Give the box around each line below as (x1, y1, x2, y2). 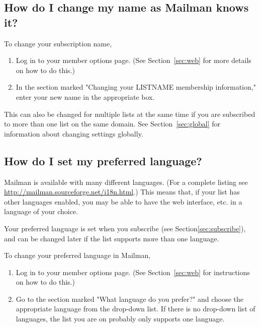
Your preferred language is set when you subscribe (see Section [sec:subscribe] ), (4, 223, 246, 233)
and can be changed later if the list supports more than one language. (4, 233, 219, 243)
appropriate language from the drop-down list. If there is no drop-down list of (16, 303, 255, 314)
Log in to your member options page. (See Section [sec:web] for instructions (16, 267, 250, 277)
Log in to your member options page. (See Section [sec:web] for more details (16, 55, 251, 66)
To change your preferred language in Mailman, (4, 250, 151, 260)
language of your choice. (4, 206, 78, 217)
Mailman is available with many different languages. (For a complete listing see (4, 176, 248, 187)
